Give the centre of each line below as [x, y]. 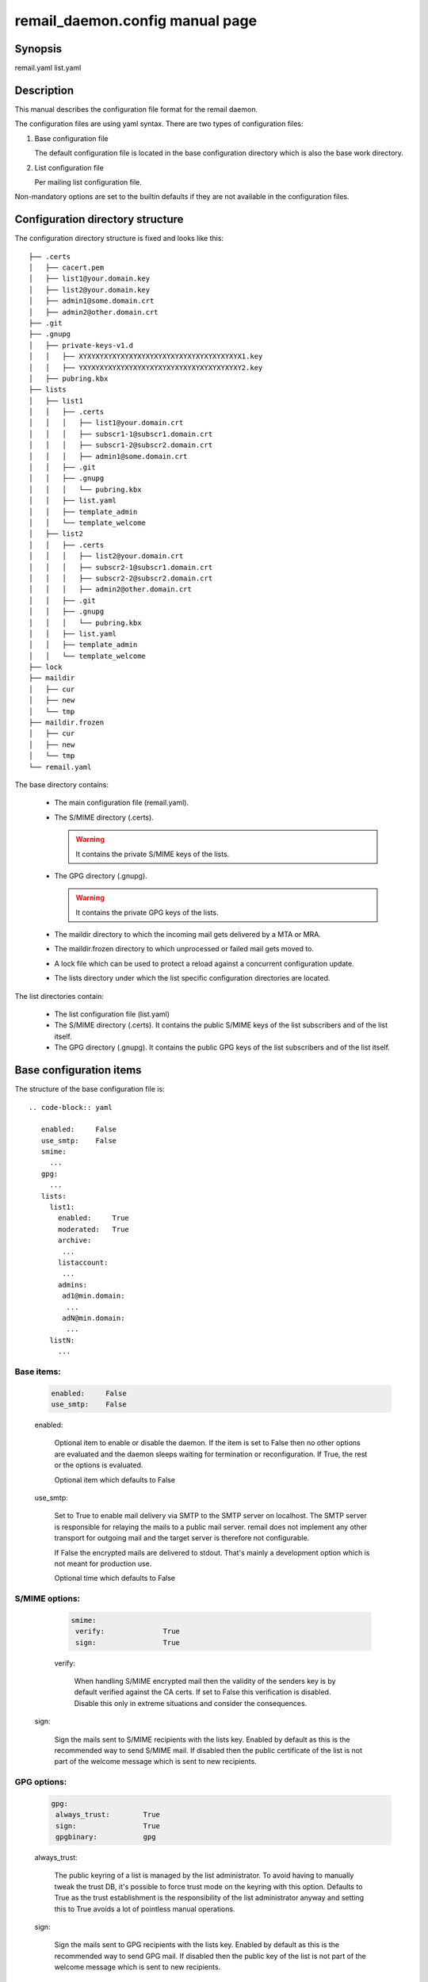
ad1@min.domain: [94, 1296]
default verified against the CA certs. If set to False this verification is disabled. [203, 1692]
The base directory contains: [62, 784]
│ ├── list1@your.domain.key [90, 279]
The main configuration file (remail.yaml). [122, 803]
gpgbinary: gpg [106, 1837]
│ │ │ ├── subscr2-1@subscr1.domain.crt [121, 567]
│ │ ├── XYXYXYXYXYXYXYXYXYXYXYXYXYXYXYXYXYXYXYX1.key [146, 356]
